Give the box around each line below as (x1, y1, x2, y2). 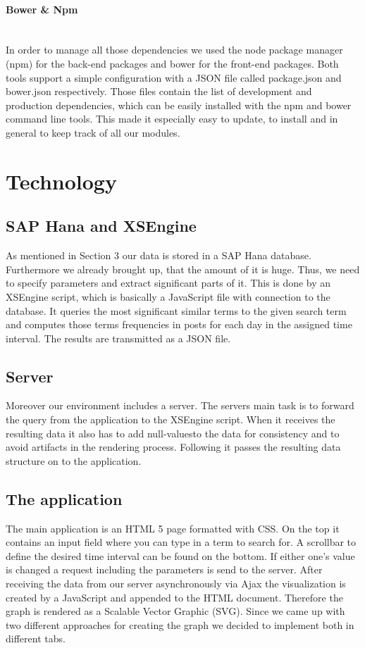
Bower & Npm (6, 1, 78, 16)
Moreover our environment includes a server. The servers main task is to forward (6, 398, 354, 413)
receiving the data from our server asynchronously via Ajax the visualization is (6, 576, 346, 591)
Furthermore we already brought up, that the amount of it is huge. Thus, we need (6, 261, 360, 276)
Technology (6, 166, 117, 195)
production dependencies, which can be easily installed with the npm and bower (6, 97, 352, 112)
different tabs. (6, 631, 66, 646)
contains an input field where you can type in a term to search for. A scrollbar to (6, 535, 357, 549)
